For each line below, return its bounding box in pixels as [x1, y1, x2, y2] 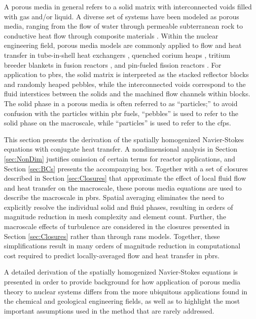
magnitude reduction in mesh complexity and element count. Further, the [4, 211, 226, 222]
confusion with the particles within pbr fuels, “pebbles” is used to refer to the [4, 108, 239, 118]
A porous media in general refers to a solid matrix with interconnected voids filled [4, 1, 252, 11]
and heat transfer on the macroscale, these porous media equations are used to [4, 182, 242, 193]
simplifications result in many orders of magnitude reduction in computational [4, 240, 241, 251]
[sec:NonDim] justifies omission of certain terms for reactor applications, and [4, 153, 235, 163]
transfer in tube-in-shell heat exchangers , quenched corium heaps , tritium [4, 49, 230, 60]
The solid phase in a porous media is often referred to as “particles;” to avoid [4, 98, 238, 108]
